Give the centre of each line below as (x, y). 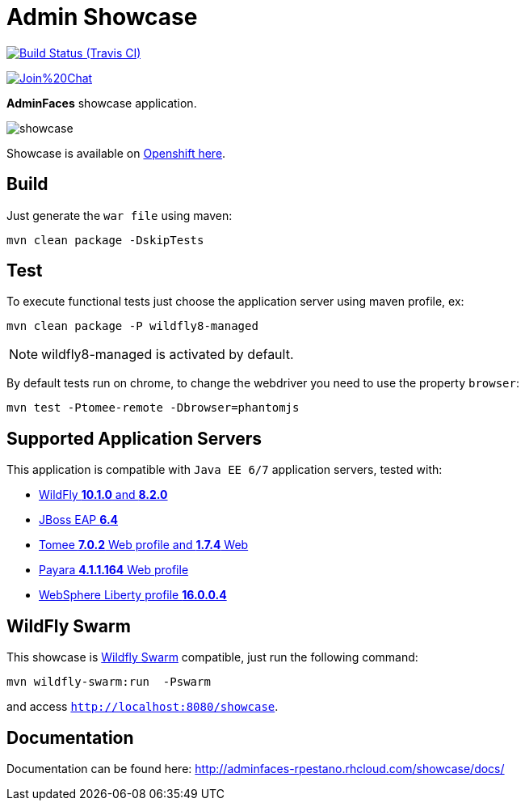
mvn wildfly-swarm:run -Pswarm (109, 682)
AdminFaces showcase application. (102, 103)
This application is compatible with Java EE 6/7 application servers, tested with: (225, 470)
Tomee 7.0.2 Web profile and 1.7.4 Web (144, 545)
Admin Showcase (102, 17)
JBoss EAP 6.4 (79, 520)
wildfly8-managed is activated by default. (168, 355)
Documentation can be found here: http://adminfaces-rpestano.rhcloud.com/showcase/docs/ (256, 768)
